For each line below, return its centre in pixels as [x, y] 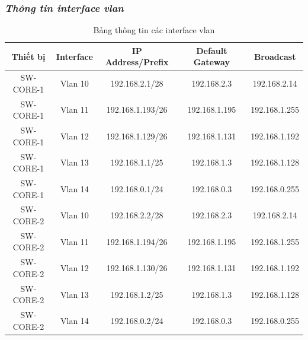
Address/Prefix [137, 62]
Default [212, 50]
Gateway [211, 62]
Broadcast [275, 56]
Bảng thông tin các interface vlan [154, 30]
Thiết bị [28, 56]
